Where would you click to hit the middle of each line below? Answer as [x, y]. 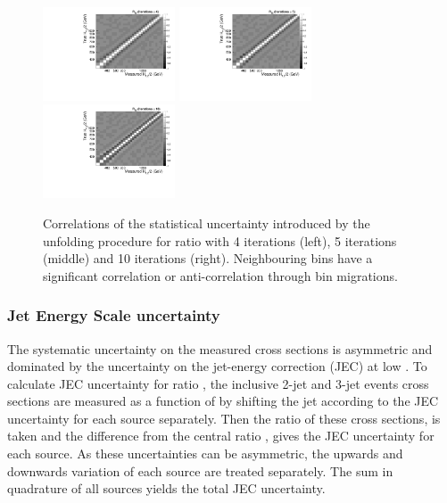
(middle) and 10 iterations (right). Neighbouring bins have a [208, 258]
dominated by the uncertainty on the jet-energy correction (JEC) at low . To [217, 366]
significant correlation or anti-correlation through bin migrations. [220, 275]
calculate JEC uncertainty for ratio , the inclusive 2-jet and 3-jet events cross [218, 383]
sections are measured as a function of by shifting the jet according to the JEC [223, 401]
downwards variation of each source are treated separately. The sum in [200, 470]
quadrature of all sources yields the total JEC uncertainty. [166, 488]
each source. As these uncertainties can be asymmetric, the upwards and [205, 454]
